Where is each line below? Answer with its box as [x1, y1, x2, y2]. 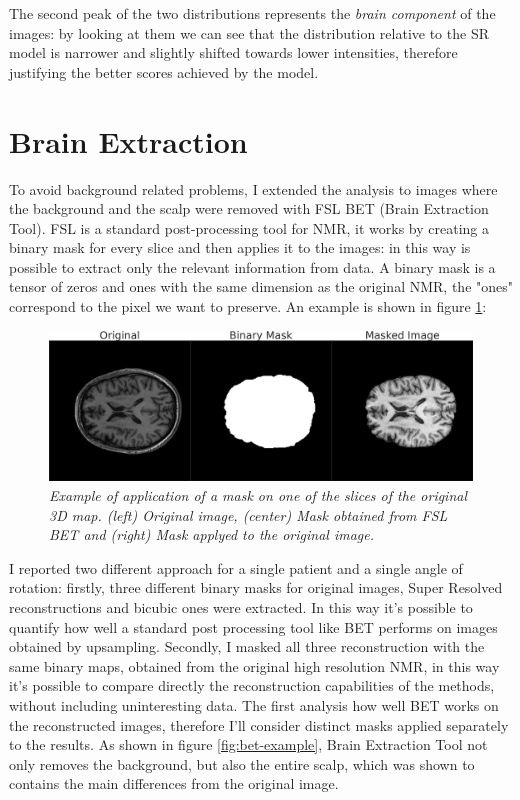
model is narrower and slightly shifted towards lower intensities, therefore [9, 42, 458, 63]
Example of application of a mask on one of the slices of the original [49, 484, 468, 505]
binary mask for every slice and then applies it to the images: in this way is [9, 237, 471, 258]
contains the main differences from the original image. [9, 773, 339, 794]
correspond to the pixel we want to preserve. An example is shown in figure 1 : [9, 296, 487, 317]
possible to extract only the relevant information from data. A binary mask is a [9, 256, 496, 277]
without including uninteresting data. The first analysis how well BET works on [9, 694, 499, 715]
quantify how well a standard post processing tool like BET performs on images [9, 616, 498, 637]
